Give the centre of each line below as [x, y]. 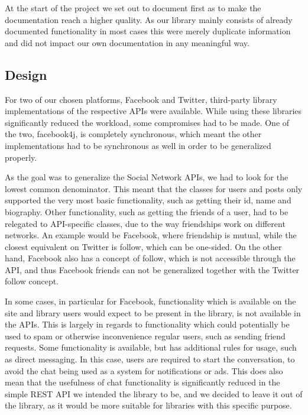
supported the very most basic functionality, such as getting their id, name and [148, 200]
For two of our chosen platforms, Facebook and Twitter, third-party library [141, 99]
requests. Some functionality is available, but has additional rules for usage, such [151, 347]
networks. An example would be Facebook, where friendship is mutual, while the [151, 235]
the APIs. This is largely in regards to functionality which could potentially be [147, 324]
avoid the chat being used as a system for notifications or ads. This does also [144, 370]
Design [26, 74]
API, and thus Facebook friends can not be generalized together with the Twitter [152, 269]
